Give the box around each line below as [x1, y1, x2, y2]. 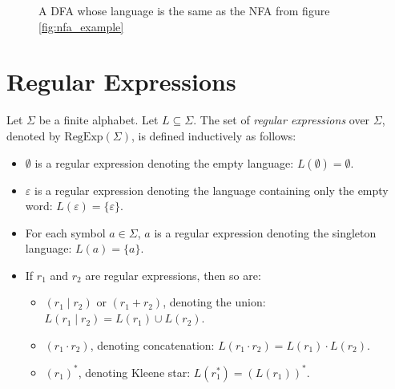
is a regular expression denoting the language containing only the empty [34, 181, 389, 198]
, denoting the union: [163, 294, 266, 310]
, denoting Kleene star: [78, 363, 191, 380]
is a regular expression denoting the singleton [154, 224, 377, 241]
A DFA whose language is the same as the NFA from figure [38, 2, 330, 18]
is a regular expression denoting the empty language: [34, 154, 294, 171]
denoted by [6, 127, 61, 144]
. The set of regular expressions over [193, 111, 370, 128]
